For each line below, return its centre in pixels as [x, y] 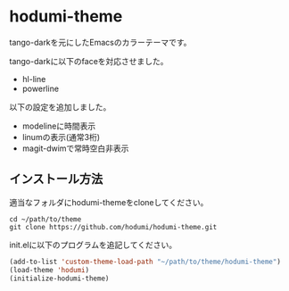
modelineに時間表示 [59, 126]
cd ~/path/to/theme [45, 219]
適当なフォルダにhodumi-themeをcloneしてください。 [109, 202]
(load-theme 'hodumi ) [50, 270]
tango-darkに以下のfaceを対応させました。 [89, 61]
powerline [41, 88]
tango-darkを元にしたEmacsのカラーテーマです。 [100, 42]
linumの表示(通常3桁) [61, 137]
